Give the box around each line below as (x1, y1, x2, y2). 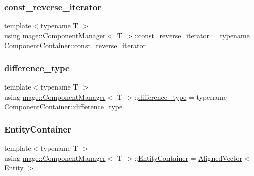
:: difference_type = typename (134, 91, 227, 102)
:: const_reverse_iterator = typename (134, 30, 250, 40)
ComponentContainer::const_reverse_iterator (4, 40, 146, 51)
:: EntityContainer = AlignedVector (134, 152, 243, 163)
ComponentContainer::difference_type (4, 101, 123, 112)
